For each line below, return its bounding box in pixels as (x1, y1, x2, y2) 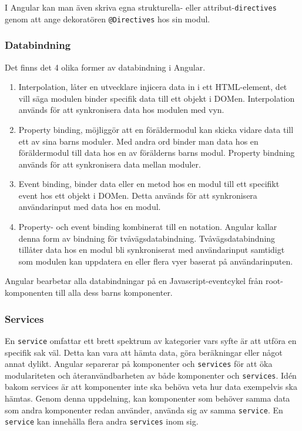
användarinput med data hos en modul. (18, 201, 161, 213)
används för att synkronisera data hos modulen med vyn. (18, 103, 224, 116)
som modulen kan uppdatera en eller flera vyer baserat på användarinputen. (18, 255, 293, 267)
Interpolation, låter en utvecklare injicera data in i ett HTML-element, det (18, 81, 287, 93)
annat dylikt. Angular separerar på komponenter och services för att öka (5, 358, 273, 370)
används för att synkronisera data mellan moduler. (18, 158, 201, 170)
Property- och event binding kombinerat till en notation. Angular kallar (18, 220, 277, 233)
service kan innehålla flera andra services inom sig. (5, 415, 199, 427)
